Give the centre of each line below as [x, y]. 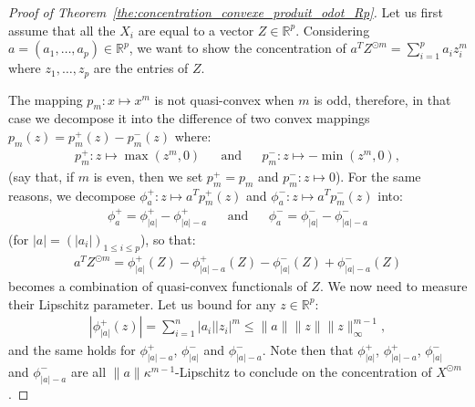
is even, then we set [148, 176]
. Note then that [308, 350]
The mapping [46, 99]
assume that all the [62, 30]
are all [88, 371]
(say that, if [41, 176]
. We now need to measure [393, 285]
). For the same [378, 176]
